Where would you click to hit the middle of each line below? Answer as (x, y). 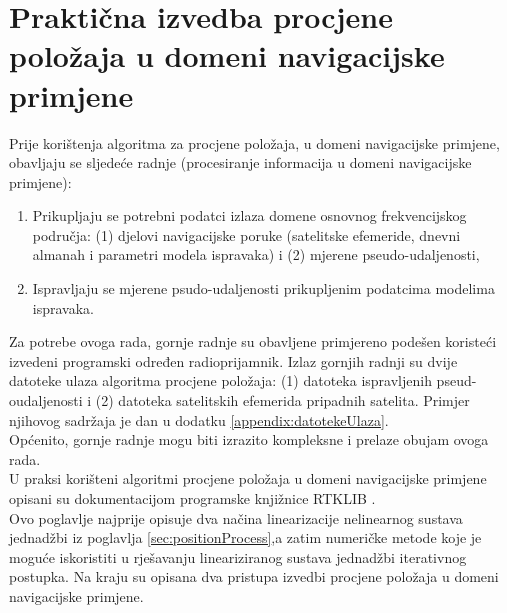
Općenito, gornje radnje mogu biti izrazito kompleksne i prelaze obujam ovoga (249, 439)
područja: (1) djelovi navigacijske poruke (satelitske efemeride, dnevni (246, 234)
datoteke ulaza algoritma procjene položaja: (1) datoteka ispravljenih (220, 380)
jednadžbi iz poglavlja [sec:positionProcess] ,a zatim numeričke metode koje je (245, 537)
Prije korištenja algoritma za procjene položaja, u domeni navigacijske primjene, (254, 142)
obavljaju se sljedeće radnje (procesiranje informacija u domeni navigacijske (240, 162)
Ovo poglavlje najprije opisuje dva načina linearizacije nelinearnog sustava (236, 517)
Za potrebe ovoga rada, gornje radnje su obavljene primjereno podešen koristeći (253, 341)
